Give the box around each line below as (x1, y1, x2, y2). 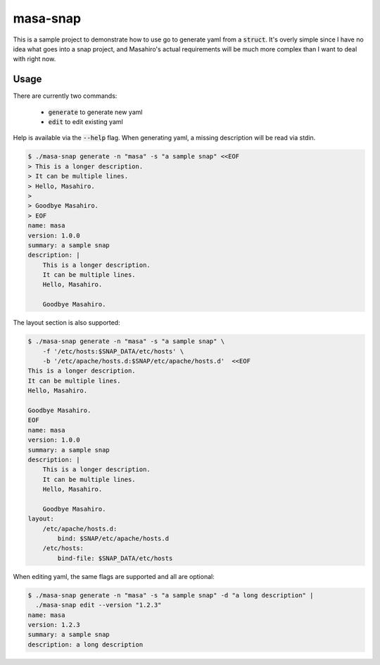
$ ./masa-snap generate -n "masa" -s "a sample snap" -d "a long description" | (27, 591, 314, 599)
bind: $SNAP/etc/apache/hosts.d (57, 535, 169, 542)
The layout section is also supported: (13, 318, 120, 327)
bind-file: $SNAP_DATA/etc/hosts (57, 554, 173, 562)
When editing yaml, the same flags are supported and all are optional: (13, 572, 215, 580)
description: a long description (27, 640, 144, 648)
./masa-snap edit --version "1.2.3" (35, 601, 162, 609)
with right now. (13, 55, 56, 63)
